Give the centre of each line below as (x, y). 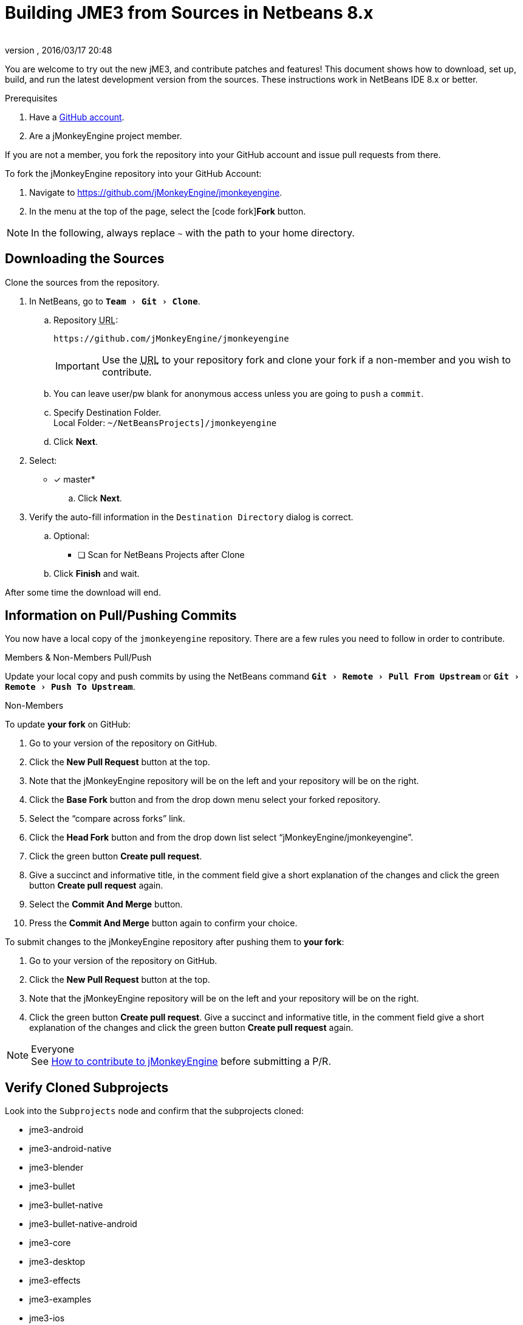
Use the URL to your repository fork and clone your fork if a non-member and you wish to (306, 360)
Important (77, 366)
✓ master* (74, 479)
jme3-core (50, 1243)
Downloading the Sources (85, 259)
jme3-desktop (57, 1262)
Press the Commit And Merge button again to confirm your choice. (163, 923)
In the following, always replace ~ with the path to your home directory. (193, 232)
